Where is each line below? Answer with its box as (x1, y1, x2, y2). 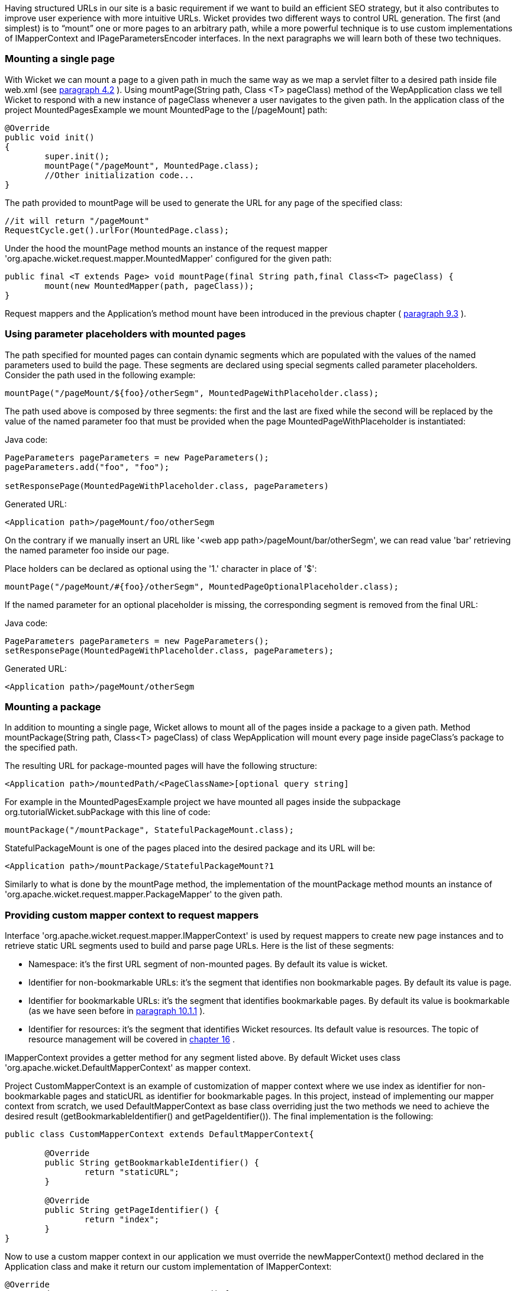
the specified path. (5, 742, 78, 753)
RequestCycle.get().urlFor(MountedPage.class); (5, 225, 230, 235)
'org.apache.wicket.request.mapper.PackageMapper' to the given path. (5, 889, 283, 900)
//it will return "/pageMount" (5, 215, 150, 226)
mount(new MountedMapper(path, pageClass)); (44, 281, 254, 291)
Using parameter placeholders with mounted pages (5, 328, 246, 340)
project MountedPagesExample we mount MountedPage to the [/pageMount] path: (5, 104, 328, 115)
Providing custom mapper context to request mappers (5, 909, 259, 921)
